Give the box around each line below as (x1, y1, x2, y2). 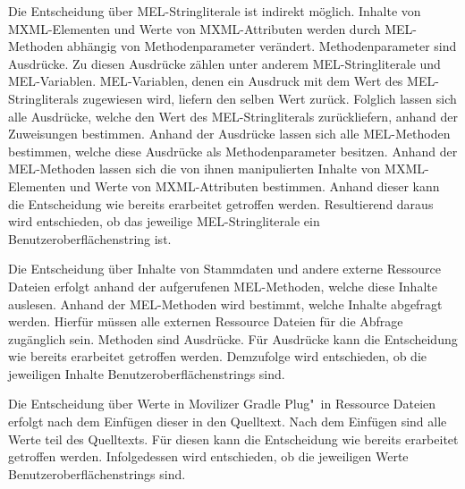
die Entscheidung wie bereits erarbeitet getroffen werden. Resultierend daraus (8, 194, 434, 213)
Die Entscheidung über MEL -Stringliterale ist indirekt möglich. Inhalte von (8, 2, 421, 20)
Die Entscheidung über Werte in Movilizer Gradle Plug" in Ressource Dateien (8, 394, 436, 413)
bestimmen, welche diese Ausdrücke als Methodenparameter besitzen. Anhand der (8, 141, 458, 160)
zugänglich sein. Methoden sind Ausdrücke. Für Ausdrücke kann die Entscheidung (8, 329, 458, 348)
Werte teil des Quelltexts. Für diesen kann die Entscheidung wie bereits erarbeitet (8, 429, 459, 448)
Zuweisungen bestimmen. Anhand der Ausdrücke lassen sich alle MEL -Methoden (8, 124, 451, 143)
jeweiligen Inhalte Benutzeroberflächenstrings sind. (8, 364, 285, 383)
